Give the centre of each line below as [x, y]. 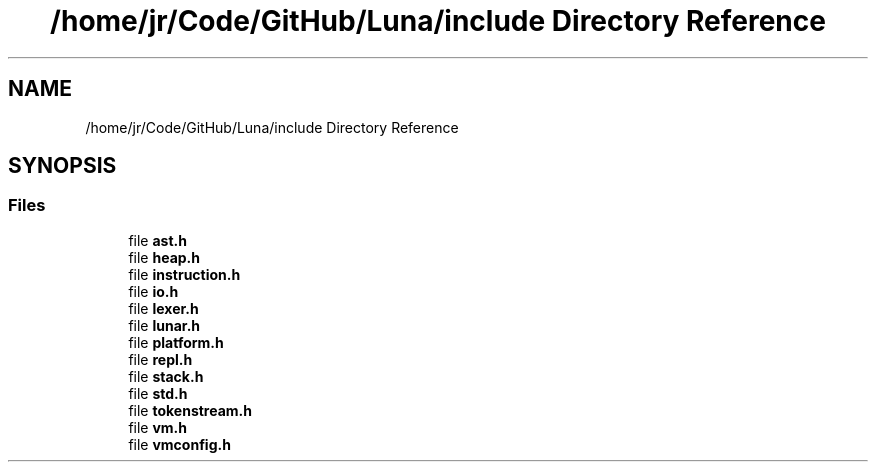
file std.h [158, 393]
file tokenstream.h [190, 410]
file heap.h [164, 257]
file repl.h [160, 359]
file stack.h [166, 376]
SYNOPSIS [62, 166]
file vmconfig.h [179, 444]
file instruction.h [184, 274]
